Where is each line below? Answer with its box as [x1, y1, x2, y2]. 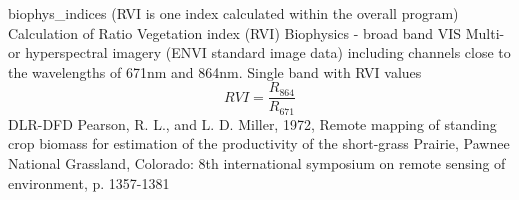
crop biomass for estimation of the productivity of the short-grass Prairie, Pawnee [8, 133, 510, 154]
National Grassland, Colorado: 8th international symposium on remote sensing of [8, 153, 506, 174]
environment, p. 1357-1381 [8, 172, 170, 193]
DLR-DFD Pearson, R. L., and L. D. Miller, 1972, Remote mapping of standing [8, 113, 497, 134]
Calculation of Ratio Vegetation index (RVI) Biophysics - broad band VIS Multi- [8, 22, 505, 43]
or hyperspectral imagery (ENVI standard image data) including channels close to [8, 42, 511, 63]
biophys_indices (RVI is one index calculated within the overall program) [8, 3, 459, 23]
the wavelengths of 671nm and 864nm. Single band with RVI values [8, 61, 422, 82]
